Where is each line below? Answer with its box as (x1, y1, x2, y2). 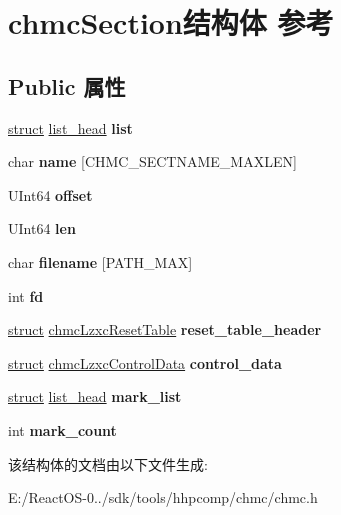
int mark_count (8, 419, 117, 440)
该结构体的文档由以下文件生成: (8, 453, 208, 474)
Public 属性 (8, 70, 126, 101)
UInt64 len (8, 218, 76, 239)
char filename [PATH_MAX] (8, 251, 193, 272)
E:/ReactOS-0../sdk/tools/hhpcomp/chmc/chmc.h (8, 487, 318, 508)
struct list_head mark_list (8, 386, 182, 407)
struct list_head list (8, 117, 133, 138)
